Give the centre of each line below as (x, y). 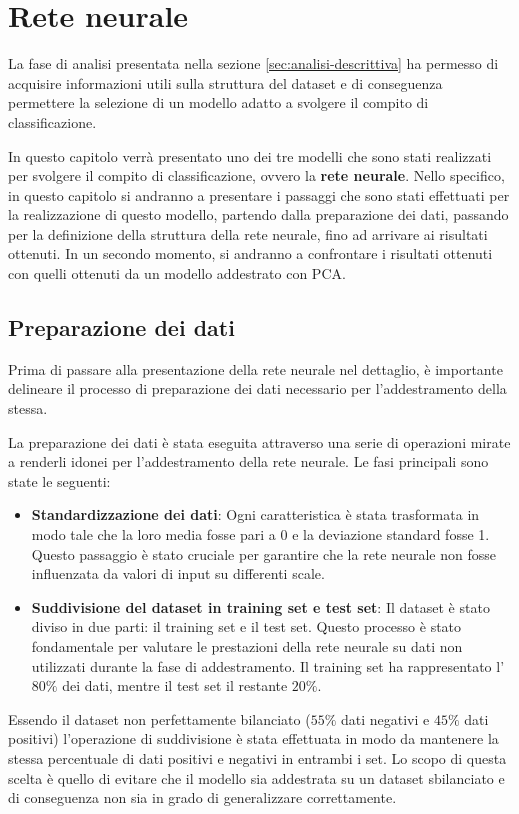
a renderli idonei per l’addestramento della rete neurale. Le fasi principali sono (248, 461)
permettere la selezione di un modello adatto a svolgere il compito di (218, 102)
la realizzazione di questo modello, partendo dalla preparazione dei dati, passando (258, 214)
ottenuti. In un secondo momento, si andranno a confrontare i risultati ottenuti (250, 253)
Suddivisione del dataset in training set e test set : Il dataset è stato (260, 606)
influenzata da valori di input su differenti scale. (178, 573)
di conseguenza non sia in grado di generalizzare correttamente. (202, 797)
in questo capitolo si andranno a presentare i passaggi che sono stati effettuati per (259, 194)
